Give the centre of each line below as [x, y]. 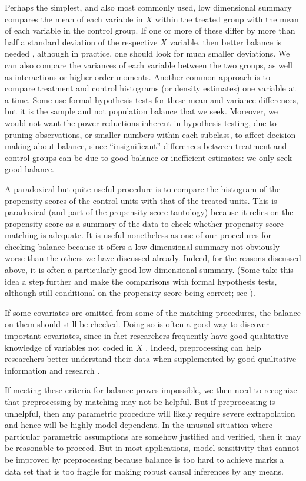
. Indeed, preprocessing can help [203, 347]
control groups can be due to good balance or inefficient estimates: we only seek [149, 157]
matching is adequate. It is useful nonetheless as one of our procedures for [138, 235]
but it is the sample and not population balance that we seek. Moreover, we [141, 111]
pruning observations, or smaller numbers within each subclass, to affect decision [150, 134]
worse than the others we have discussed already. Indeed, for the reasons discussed [153, 258]
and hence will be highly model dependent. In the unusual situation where [139, 425]
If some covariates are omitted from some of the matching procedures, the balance [153, 312]
